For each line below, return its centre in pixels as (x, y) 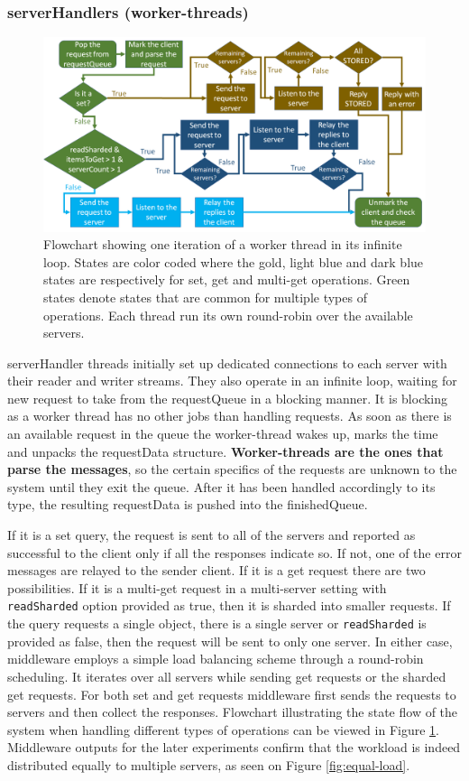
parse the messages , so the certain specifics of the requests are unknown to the (232, 469)
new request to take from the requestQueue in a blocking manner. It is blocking (228, 398)
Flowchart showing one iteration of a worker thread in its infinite (223, 244)
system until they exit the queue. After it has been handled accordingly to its (221, 486)
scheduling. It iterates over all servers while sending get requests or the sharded (227, 676)
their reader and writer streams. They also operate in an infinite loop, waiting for (232, 381)
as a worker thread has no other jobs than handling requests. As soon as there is (230, 416)
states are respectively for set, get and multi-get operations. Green (227, 279)
